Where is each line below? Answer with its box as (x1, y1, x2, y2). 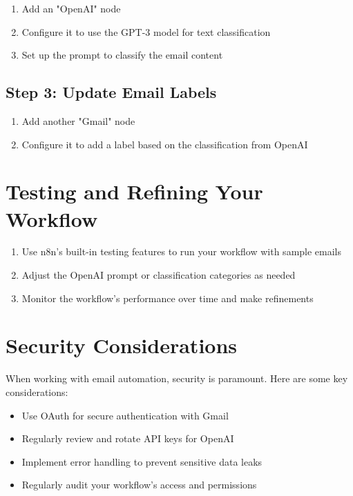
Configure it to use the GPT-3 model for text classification (21, 24, 271, 39)
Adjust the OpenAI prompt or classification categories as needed (21, 268, 296, 282)
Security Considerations (6, 331, 238, 359)
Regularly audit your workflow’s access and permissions (21, 477, 257, 492)
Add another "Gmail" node (21, 113, 135, 128)
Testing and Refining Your (6, 177, 263, 206)
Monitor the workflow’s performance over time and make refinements (21, 290, 314, 305)
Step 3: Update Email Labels (6, 81, 217, 103)
